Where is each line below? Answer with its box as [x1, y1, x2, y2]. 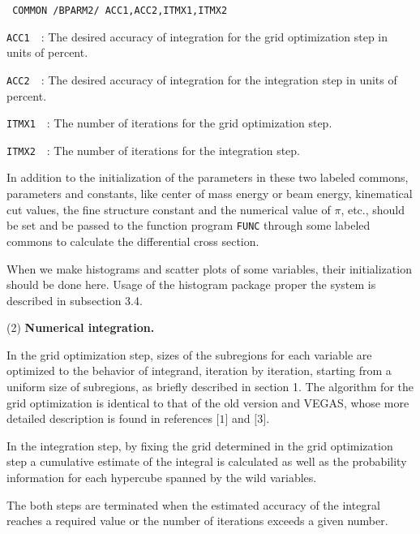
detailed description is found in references [6, 410, 212, 427]
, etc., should [341, 200, 405, 217]
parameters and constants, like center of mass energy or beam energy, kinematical [6, 185, 413, 202]
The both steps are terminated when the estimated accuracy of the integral [6, 496, 380, 513]
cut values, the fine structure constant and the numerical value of [6, 200, 331, 217]
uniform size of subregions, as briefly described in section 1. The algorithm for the [6, 378, 414, 395]
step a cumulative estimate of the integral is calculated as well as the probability [6, 453, 407, 470]
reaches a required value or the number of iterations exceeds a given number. [6, 512, 388, 529]
